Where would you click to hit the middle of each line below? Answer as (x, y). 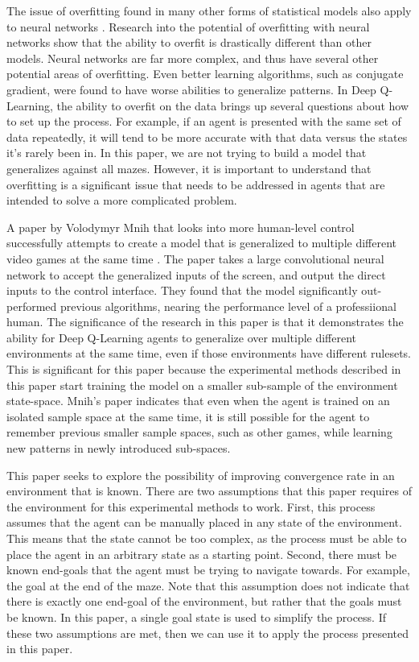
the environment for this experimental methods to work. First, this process (191, 506)
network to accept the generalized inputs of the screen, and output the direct (196, 274)
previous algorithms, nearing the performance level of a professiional (228, 306)
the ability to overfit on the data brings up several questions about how (233, 105)
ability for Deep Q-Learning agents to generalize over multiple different (182, 337)
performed (32, 306)
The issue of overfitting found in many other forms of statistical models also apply (209, 10)
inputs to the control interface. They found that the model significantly (182, 290)
